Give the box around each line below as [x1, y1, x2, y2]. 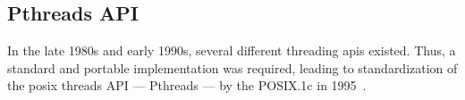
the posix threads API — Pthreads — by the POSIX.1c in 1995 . [7, 76, 367, 95]
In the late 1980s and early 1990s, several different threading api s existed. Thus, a [7, 41, 456, 60]
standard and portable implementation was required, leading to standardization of [7, 58, 458, 77]
